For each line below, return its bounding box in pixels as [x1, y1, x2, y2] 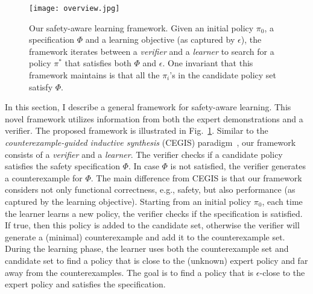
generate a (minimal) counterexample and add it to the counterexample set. [5, 230, 285, 243]
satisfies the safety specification [5, 160, 120, 172]
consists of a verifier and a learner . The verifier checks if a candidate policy [5, 148, 283, 160]
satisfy [29, 80, 53, 93]
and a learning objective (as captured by [85, 33, 235, 46]
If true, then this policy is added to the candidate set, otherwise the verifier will [5, 219, 300, 231]
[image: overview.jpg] [29, 4, 120, 13]
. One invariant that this [162, 57, 253, 69]
